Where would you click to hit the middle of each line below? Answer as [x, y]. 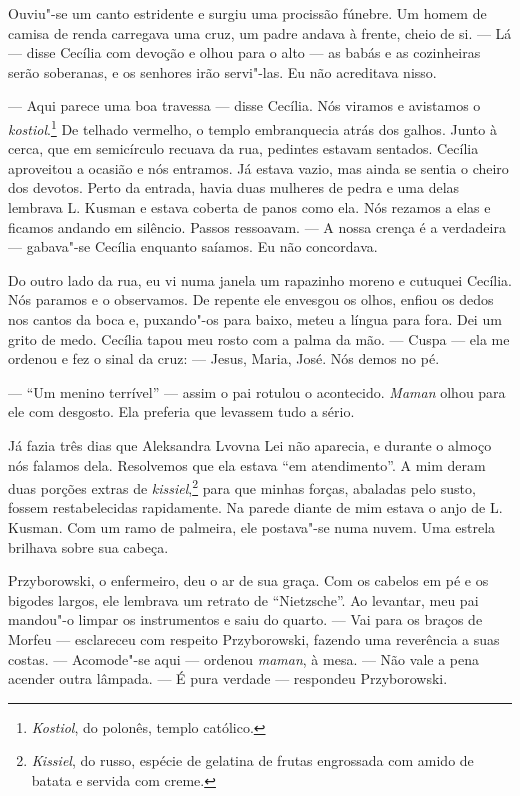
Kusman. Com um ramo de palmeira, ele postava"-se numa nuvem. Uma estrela [252, 526]
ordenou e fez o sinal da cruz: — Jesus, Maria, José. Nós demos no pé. [224, 358]
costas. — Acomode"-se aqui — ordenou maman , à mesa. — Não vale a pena [244, 658]
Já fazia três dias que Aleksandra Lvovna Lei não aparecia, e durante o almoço [250, 444]
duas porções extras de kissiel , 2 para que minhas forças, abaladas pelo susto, [242, 486]
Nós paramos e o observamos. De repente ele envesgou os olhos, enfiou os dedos [251, 299]
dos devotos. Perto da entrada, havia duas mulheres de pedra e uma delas [234, 187]
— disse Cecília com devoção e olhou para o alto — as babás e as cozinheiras [244, 52]
